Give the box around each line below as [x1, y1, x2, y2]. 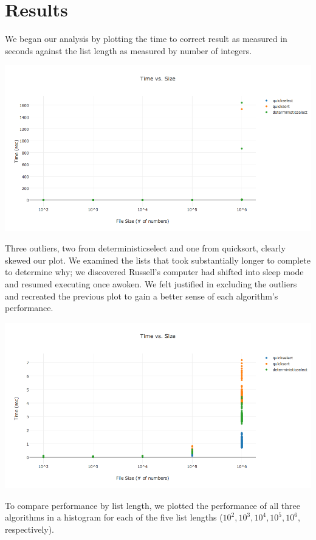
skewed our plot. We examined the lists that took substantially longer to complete [5, 253, 311, 266]
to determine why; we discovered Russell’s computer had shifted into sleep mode [5, 265, 304, 278]
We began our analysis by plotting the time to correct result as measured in [5, 32, 287, 45]
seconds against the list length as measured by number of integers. [5, 44, 252, 57]
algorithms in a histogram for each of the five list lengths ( [5, 511, 223, 524]
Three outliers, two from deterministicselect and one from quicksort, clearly [5, 242, 286, 254]
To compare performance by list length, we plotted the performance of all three [5, 499, 301, 511]
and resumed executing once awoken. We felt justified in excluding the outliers [5, 277, 297, 290]
